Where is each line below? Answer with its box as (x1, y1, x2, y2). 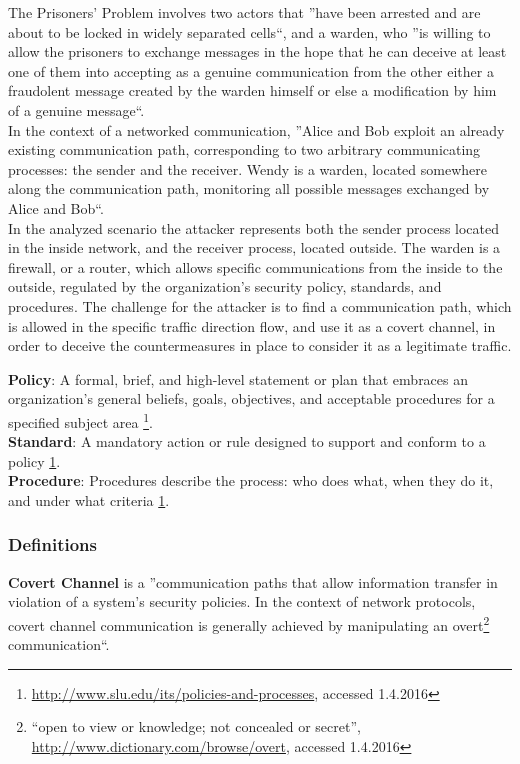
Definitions (8, 532, 97, 557)
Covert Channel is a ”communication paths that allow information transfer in (8, 571, 498, 592)
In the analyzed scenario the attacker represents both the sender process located (8, 217, 500, 238)
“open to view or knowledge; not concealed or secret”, (31, 716, 361, 737)
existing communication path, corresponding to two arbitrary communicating (8, 139, 481, 160)
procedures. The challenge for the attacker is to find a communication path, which (8, 295, 512, 316)
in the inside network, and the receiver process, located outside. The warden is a (8, 237, 501, 258)
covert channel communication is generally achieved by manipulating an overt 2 (8, 611, 490, 635)
